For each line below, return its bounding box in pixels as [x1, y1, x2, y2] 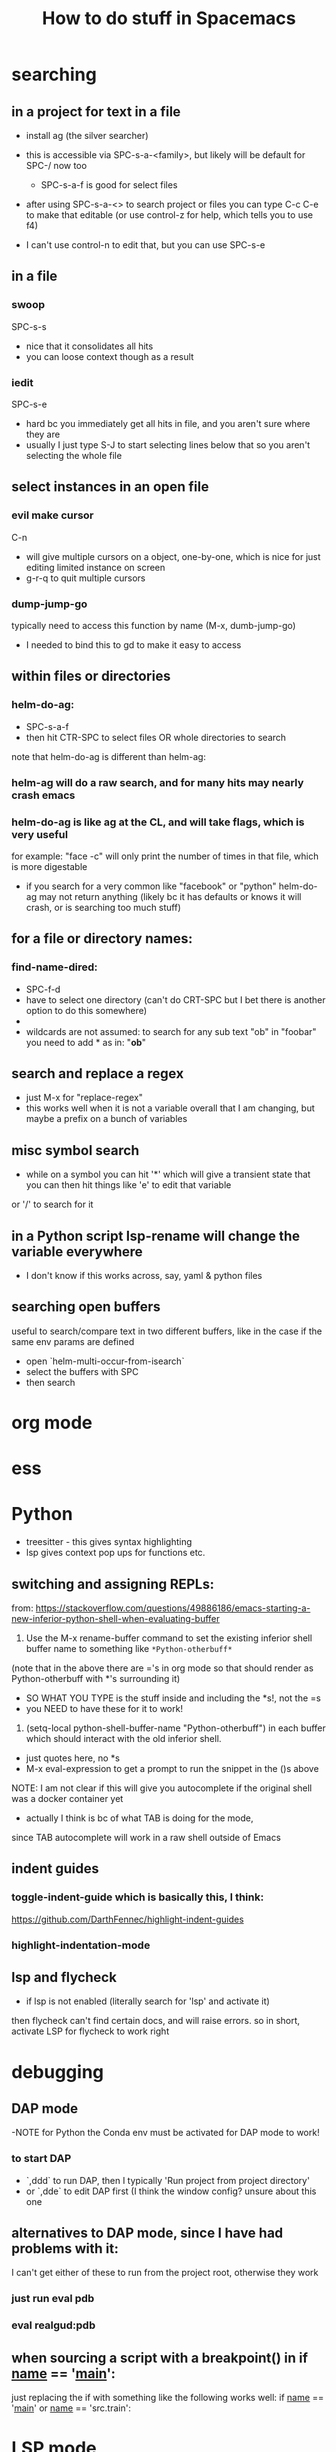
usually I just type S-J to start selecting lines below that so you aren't [25, 438, 311, 451]
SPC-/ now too [25, 160, 88, 171]
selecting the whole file [25, 449, 123, 461]
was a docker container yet [11, 1792, 124, 1804]
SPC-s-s [11, 320, 47, 332]
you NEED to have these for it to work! [25, 1702, 184, 1714]
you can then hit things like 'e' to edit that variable [25, 1179, 232, 1191]
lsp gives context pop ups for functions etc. [25, 1547, 206, 1559]
